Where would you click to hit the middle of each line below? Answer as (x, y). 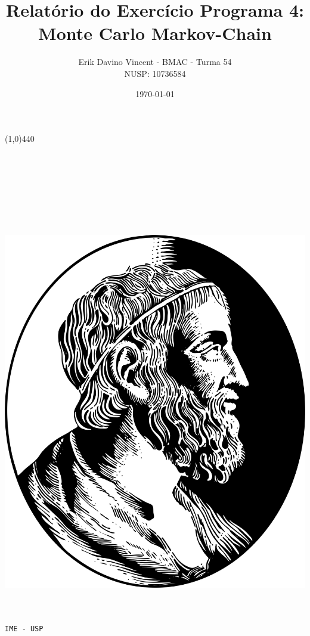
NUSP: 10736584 (155, 73)
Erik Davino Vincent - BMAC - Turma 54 (155, 62)
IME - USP (24, 629)
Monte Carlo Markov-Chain (155, 33)
